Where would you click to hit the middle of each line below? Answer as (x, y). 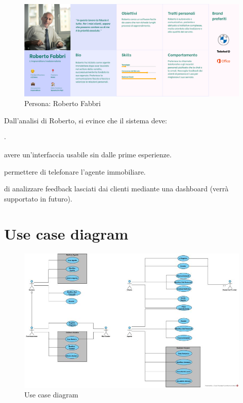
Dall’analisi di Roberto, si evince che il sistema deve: (86, 120)
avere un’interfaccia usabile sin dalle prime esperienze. (88, 155)
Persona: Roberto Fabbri (63, 103)
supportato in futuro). (38, 198)
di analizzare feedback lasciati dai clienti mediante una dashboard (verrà (116, 189)
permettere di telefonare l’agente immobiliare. (75, 171)
